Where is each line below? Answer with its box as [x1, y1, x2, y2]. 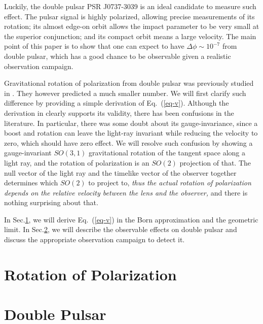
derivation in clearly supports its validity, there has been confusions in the [4, 107, 234, 118]
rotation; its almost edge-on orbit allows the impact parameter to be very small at [4, 21, 259, 31]
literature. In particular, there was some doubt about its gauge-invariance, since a [4, 117, 258, 128]
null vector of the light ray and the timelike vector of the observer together [4, 167, 237, 178]
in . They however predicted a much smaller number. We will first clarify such [4, 87, 246, 98]
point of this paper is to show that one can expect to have [4, 41, 184, 51]
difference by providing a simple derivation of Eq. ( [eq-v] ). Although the [4, 98, 229, 108]
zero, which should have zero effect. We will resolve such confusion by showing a [4, 137, 253, 148]
